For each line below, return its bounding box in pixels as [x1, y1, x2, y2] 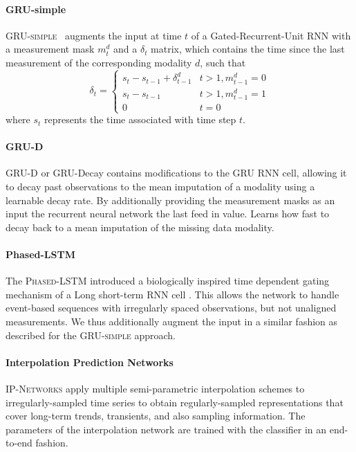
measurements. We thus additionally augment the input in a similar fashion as [6, 314, 338, 329]
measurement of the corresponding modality [6, 55, 192, 69]
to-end [6, 435, 32, 450]
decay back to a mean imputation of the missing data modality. [6, 219, 274, 234]
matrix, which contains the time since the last [151, 42, 345, 56]
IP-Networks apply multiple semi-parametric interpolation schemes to [6, 381, 305, 395]
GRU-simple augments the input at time [6, 28, 182, 42]
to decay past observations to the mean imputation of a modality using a [6, 179, 315, 194]
